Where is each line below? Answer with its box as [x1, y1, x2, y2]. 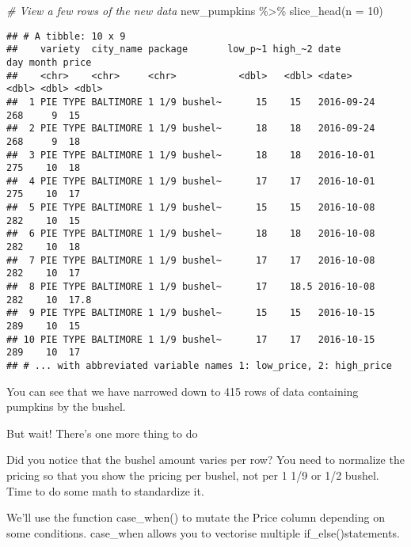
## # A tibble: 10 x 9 [6, 30, 126, 42]
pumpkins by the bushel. [6, 398, 126, 415]
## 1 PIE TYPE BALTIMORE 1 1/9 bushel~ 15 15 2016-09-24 [6, 96, 375, 108]
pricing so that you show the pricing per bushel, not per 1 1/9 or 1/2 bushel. [6, 467, 379, 484]
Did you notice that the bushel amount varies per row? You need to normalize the [6, 451, 405, 468]
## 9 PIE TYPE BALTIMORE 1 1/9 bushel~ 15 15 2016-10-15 [6, 307, 375, 319]
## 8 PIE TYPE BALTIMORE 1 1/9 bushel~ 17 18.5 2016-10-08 [6, 281, 375, 293]
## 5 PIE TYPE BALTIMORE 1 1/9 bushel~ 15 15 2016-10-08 [6, 202, 375, 214]
